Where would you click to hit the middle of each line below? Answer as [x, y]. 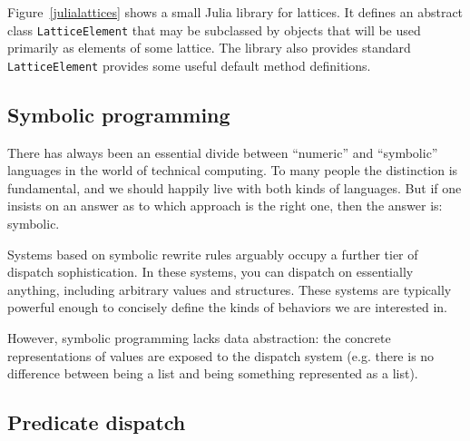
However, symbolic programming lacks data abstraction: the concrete [199, 338]
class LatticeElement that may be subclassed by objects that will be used [214, 29]
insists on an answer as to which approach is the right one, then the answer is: [225, 206]
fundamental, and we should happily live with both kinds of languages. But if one [235, 187]
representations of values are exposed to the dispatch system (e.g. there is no [221, 355]
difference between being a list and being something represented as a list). [213, 373]
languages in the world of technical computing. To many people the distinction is [233, 170]
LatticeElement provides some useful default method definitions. [189, 65]
